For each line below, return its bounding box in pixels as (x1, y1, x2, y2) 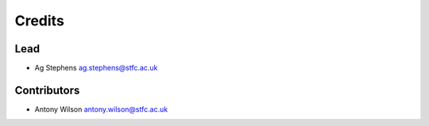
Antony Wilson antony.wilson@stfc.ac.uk (34, 104, 168, 114)
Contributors (14, 83, 80, 97)
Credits (14, 12, 65, 29)
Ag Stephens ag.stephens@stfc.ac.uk (34, 63, 158, 73)
